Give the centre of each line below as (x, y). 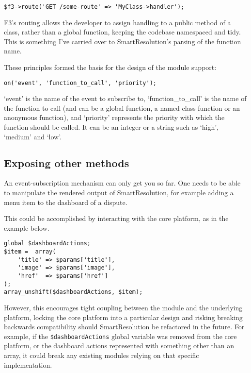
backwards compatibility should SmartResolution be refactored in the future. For (124, 327)
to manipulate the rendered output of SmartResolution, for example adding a (119, 193)
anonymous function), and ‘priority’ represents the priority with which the (114, 117)
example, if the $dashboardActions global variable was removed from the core (120, 336)
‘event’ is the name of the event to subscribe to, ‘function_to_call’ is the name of (125, 98)
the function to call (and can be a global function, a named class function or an (122, 108)
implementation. (28, 365)
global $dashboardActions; (47, 244)
